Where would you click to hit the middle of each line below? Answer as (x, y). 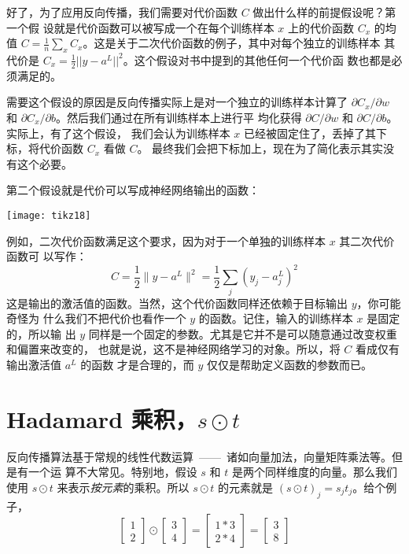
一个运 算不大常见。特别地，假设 (112, 472)
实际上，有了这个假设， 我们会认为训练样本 (118, 133)
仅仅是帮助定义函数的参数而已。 (290, 365)
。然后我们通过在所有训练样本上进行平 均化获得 (179, 117)
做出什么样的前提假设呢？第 (324, 12)
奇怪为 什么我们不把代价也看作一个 (96, 318)
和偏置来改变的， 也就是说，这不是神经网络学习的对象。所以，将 (173, 349)
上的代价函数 (321, 27)
